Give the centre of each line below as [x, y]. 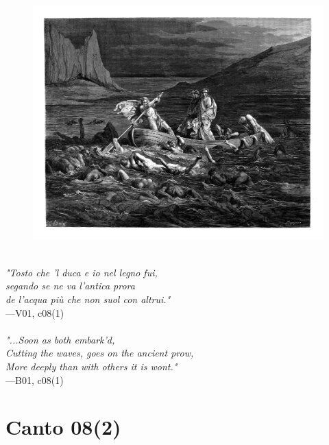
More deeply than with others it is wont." [92, 366]
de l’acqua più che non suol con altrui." [88, 299]
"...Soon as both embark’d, [60, 339]
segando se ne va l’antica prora [70, 286]
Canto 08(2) [63, 427]
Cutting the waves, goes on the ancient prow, [100, 353]
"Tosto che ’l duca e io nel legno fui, [82, 272]
